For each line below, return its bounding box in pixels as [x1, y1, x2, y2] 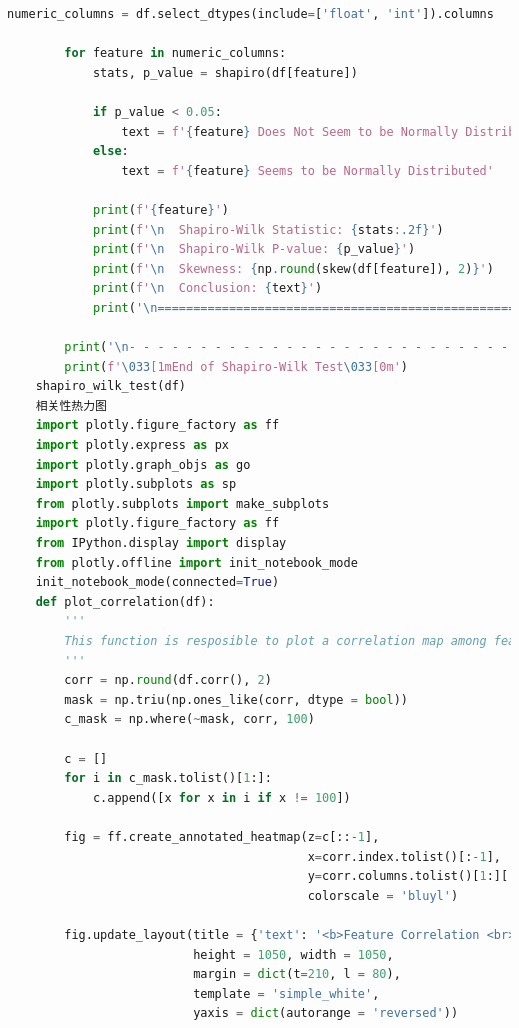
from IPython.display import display [35, 536, 287, 551]
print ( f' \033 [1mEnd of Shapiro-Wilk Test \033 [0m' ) [64, 359, 408, 374]
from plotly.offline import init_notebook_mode [35, 555, 358, 570]
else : [92, 144, 129, 159]
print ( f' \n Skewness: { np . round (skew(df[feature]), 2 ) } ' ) [92, 261, 494, 276]
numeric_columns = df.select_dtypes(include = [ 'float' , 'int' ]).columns [7, 7, 494, 21]
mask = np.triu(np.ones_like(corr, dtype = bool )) [64, 692, 408, 707]
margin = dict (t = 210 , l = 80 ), [193, 967, 401, 982]
